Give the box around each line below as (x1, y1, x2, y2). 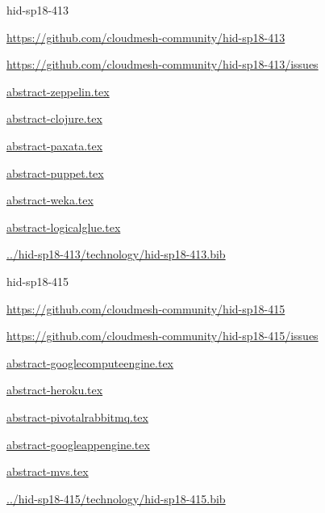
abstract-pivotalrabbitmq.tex (6, 408, 148, 425)
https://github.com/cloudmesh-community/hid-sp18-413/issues (6, 56, 319, 73)
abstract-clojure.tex (6, 110, 102, 127)
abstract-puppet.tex (6, 164, 104, 181)
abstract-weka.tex (6, 191, 94, 208)
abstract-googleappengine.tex (6, 435, 150, 452)
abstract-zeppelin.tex (6, 82, 110, 99)
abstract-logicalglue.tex (6, 218, 121, 235)
